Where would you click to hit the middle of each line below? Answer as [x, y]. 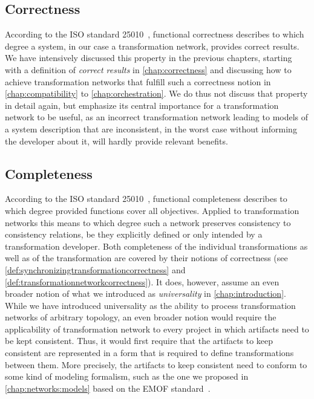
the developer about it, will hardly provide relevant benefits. [116, 141]
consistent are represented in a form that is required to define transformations [149, 353]
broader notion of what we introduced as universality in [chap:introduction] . [146, 294]
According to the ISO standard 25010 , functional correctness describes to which [155, 34]
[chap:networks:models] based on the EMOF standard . [108, 388]
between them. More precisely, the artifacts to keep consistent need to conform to [156, 364]
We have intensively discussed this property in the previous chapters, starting [149, 58]
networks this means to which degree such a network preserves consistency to [148, 222]
